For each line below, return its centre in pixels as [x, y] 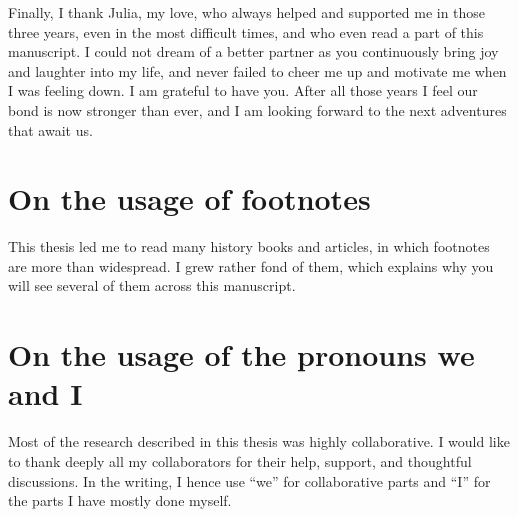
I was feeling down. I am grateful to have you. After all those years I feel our [243, 90]
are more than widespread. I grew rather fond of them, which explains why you [251, 265]
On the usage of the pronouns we [241, 354]
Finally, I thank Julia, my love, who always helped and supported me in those [247, 12]
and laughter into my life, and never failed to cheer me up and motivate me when [257, 70]
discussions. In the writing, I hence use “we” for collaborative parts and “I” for [249, 480]
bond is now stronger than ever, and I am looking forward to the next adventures [257, 109]
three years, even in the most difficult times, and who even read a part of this [246, 31]
